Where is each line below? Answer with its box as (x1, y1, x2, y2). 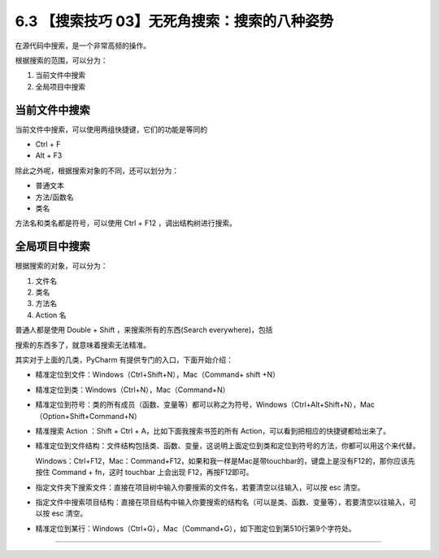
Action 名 (35, 310, 67, 320)
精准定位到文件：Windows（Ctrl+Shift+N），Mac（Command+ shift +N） (35, 370, 280, 380)
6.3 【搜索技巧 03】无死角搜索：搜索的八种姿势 (15, 12, 334, 30)
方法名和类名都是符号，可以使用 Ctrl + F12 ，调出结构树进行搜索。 (15, 218, 237, 228)
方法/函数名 (35, 192, 75, 202)
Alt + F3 (35, 150, 63, 160)
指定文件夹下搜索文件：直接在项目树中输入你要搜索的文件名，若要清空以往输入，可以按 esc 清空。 (35, 482, 365, 492)
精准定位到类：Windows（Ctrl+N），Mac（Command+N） (35, 385, 230, 395)
